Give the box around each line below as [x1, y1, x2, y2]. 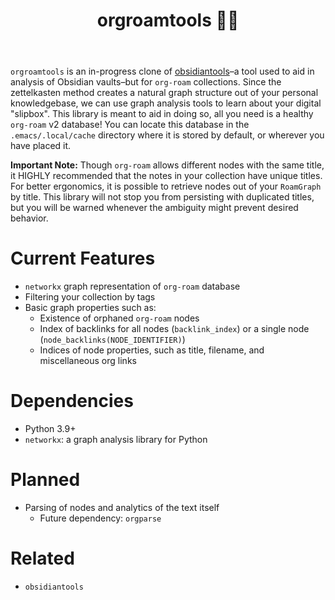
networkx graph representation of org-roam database [24, 280, 241, 293]
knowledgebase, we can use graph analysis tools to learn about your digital [10, 97, 322, 109]
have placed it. [10, 140, 72, 152]
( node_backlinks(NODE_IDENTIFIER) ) [39, 334, 186, 346]
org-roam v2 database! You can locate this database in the [10, 119, 250, 131]
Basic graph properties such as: [24, 302, 157, 314]
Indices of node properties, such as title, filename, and [39, 344, 265, 356]
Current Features [10, 247, 156, 270]
